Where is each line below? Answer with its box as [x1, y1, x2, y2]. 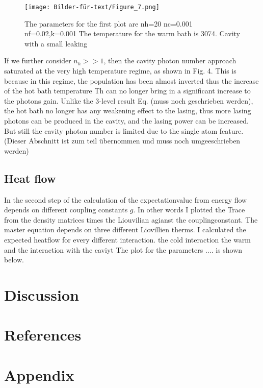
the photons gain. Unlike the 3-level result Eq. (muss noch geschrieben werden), [4, 95, 253, 106]
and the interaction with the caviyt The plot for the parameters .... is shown [4, 244, 243, 255]
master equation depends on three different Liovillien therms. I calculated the [4, 224, 246, 235]
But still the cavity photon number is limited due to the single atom [4, 125, 218, 136]
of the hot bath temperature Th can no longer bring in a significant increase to [4, 85, 251, 96]
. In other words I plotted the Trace [133, 204, 245, 215]
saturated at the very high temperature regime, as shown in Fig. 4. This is [4, 65, 236, 76]
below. [4, 254, 24, 265]
